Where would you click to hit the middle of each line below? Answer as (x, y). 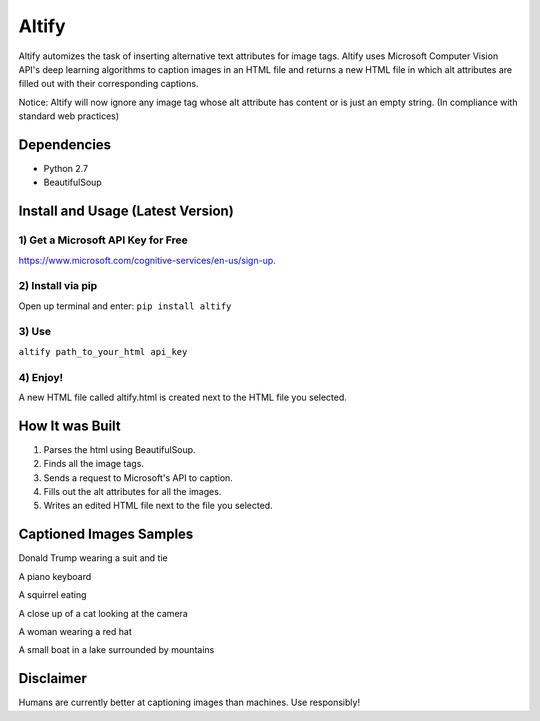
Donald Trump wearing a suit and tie (93, 558)
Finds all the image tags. (94, 464)
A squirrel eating (52, 595)
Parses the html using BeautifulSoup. (119, 449)
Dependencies (65, 144)
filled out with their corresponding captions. (108, 84)
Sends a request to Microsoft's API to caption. (138, 477)
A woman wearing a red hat (75, 631)
